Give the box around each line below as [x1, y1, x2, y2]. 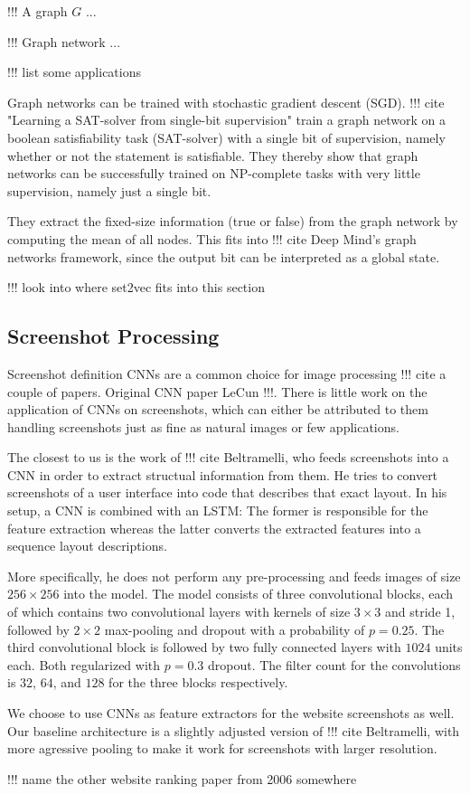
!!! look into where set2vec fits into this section [7, 278, 265, 297]
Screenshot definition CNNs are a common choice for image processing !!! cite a [7, 364, 446, 383]
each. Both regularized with [7, 655, 161, 674]
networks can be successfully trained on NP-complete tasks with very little [7, 164, 420, 183]
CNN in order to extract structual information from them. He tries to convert [7, 465, 438, 484]
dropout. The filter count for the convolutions [207, 655, 461, 674]
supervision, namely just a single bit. [7, 181, 211, 200]
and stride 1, [385, 602, 456, 621]
